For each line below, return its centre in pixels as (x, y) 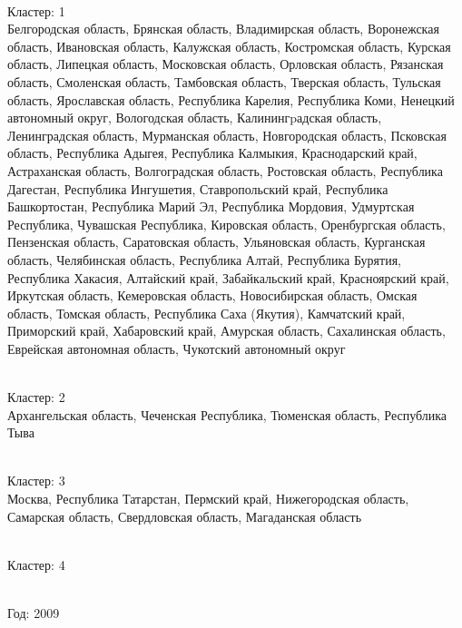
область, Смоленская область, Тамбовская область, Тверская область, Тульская (224, 81)
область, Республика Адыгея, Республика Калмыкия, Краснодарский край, (212, 153)
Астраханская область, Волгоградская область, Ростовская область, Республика (225, 170)
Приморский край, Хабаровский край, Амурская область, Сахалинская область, (226, 331)
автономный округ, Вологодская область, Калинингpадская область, (195, 118)
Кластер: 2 (36, 397)
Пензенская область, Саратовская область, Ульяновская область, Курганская (216, 242)
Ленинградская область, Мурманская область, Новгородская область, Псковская (227, 135)
